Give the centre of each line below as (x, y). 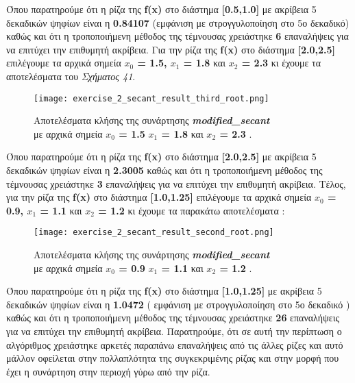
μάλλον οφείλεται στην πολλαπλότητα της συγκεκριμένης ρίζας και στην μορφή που (173, 358)
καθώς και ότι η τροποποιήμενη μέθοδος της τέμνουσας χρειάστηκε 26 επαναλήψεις (173, 318)
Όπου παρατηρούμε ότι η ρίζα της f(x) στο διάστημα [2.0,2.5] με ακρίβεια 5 (161, 157)
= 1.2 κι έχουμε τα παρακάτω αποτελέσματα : (192, 210)
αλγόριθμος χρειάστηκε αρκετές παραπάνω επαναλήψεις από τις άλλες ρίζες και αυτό (175, 344)
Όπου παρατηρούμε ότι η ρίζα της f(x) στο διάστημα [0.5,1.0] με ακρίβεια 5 (161, 9)
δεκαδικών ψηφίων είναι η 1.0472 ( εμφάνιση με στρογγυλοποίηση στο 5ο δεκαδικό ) (178, 304)
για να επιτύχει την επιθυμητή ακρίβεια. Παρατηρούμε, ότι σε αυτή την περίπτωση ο (174, 331)
